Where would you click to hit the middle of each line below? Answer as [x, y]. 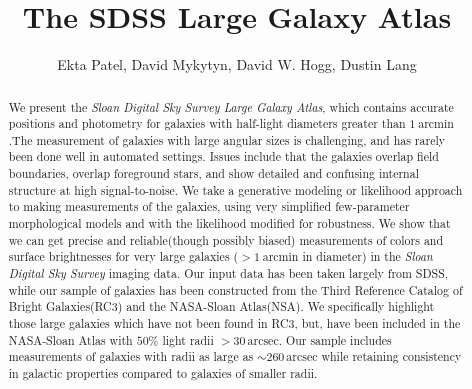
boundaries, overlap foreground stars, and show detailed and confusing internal [213, 173]
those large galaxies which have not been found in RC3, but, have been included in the [234, 323]
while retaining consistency [391, 356]
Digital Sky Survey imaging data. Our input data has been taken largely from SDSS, [228, 273]
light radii [188, 339]
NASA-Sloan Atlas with [70, 339]
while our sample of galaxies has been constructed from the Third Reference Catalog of [235, 289]
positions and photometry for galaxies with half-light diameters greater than [207, 123]
